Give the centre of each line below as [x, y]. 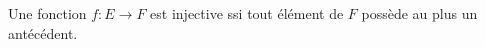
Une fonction [47, 13]
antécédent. [43, 32]
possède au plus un [419, 13]
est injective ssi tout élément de [247, 13]
